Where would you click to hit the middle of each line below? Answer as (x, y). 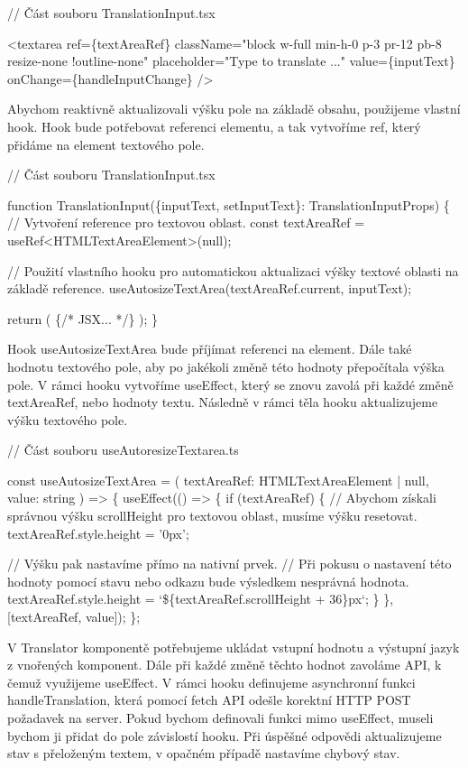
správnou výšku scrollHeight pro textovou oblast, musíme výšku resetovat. (212, 516)
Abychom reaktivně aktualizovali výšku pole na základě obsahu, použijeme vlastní (234, 109)
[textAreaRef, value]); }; (74, 617)
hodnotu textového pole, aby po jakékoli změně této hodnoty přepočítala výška (226, 366)
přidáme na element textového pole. (106, 144)
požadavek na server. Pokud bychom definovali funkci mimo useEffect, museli (220, 717)
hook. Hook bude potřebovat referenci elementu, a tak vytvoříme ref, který (214, 126)
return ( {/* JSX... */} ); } (83, 318)
